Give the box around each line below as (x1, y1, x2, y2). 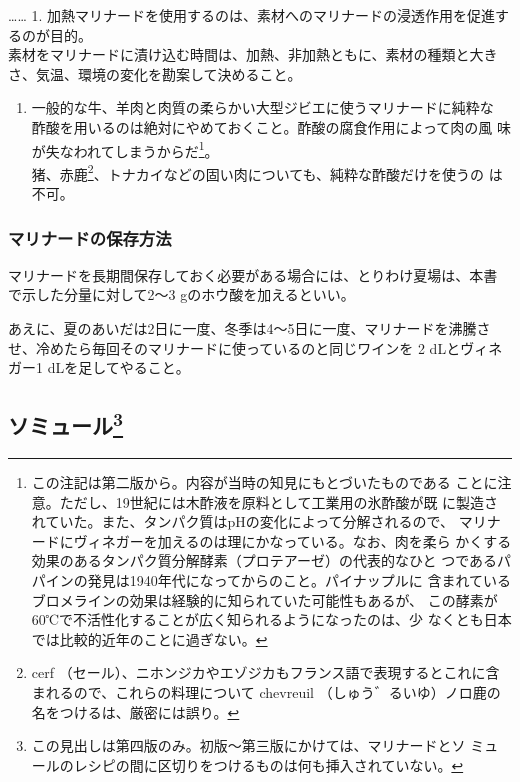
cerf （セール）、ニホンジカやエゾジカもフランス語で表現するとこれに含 (31, 662, 500, 683)
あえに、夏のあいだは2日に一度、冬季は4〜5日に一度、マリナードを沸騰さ (8, 318, 491, 339)
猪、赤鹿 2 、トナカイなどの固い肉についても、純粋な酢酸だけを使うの (31, 160, 485, 184)
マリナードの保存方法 (8, 225, 172, 250)
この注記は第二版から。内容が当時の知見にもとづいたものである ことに (31, 472, 498, 493)
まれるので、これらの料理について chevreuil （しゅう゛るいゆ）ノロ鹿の (31, 681, 501, 702)
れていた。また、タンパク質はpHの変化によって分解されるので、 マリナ (31, 511, 501, 532)
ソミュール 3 (8, 406, 124, 441)
